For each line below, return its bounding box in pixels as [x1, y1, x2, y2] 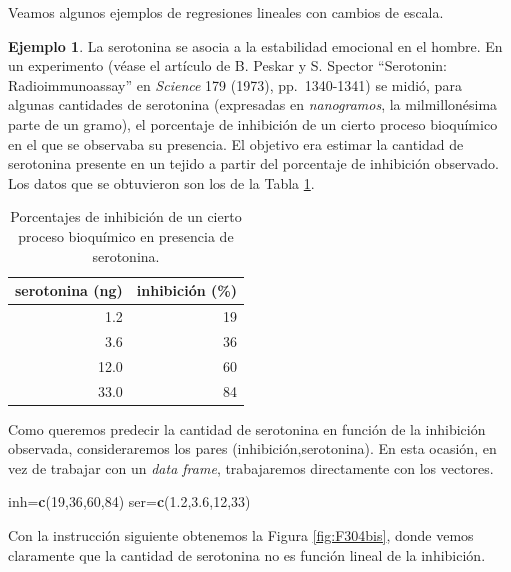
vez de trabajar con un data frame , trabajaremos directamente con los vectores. [8, 457, 494, 478]
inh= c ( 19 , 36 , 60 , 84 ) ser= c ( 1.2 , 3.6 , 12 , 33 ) [8, 491, 251, 512]
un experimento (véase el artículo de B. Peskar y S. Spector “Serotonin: [8, 55, 448, 76]
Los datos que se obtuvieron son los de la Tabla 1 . [8, 172, 315, 193]
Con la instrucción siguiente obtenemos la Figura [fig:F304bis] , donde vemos [8, 524, 474, 545]
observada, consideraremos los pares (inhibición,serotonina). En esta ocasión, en [8, 438, 497, 459]
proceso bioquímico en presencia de [18, 225, 234, 246]
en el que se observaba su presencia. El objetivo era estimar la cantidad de [8, 133, 464, 154]
